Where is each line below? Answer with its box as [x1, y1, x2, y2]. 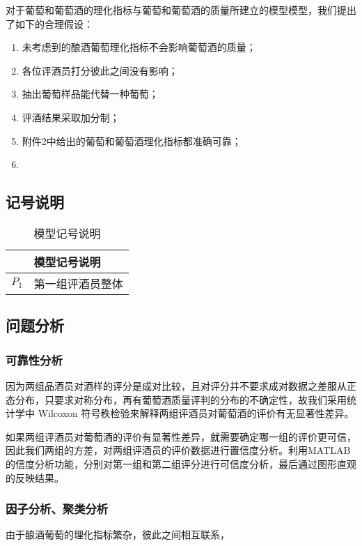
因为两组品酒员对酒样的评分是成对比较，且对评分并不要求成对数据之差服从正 [6, 378, 356, 393]
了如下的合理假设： [6, 16, 93, 31]
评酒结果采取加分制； [22, 109, 120, 124]
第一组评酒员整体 [33, 275, 123, 291]
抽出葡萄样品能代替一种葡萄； [22, 86, 159, 101]
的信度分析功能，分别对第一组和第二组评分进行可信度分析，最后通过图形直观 [6, 456, 356, 471]
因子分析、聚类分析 [6, 500, 109, 517]
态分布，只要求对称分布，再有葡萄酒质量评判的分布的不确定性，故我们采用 [6, 392, 347, 407]
